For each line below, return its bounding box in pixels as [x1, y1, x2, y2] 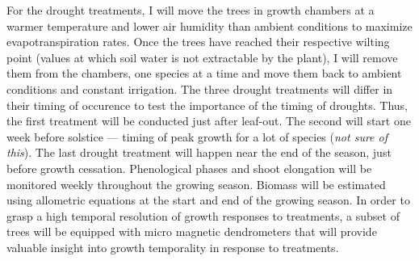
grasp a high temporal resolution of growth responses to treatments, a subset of [6, 207, 400, 224]
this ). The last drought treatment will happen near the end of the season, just [6, 144, 392, 161]
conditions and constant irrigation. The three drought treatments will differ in [6, 80, 393, 97]
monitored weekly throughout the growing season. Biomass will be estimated [6, 175, 386, 192]
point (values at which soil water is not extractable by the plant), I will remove [6, 48, 398, 65]
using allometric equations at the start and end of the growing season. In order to [6, 192, 410, 208]
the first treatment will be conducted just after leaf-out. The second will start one [6, 112, 411, 129]
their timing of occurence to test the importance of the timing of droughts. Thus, [6, 96, 408, 113]
